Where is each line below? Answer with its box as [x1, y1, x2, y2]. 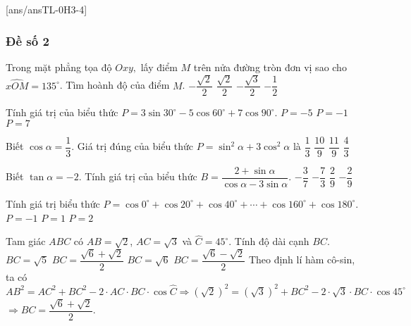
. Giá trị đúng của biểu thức [71, 139, 194, 153]
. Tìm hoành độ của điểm [59, 77, 170, 92]
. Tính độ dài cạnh [228, 234, 309, 249]
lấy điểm [140, 59, 178, 74]
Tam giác [6, 234, 46, 249]
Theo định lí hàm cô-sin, [248, 252, 355, 267]
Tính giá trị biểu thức [6, 196, 100, 211]
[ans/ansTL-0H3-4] [6, 2, 87, 16]
